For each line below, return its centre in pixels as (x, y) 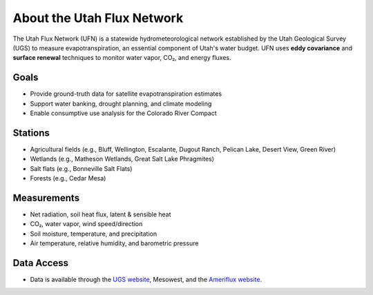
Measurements (46, 197)
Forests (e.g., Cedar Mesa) (68, 179)
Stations (31, 133)
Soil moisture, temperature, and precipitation (94, 234)
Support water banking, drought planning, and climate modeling (121, 103)
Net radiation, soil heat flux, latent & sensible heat (101, 214)
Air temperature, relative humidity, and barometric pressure (114, 243)
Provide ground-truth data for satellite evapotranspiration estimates (126, 94)
